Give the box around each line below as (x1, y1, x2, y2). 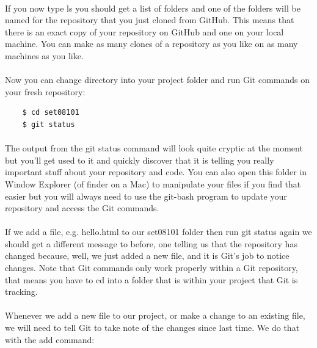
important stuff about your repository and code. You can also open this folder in (5, 165, 307, 178)
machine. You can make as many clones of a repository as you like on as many (5, 37, 298, 50)
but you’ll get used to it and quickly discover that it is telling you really (5, 153, 274, 166)
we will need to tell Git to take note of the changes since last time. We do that (5, 321, 300, 334)
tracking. (5, 285, 38, 298)
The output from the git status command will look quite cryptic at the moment (5, 142, 303, 154)
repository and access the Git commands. (5, 201, 159, 214)
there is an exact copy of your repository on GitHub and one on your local (5, 25, 284, 38)
